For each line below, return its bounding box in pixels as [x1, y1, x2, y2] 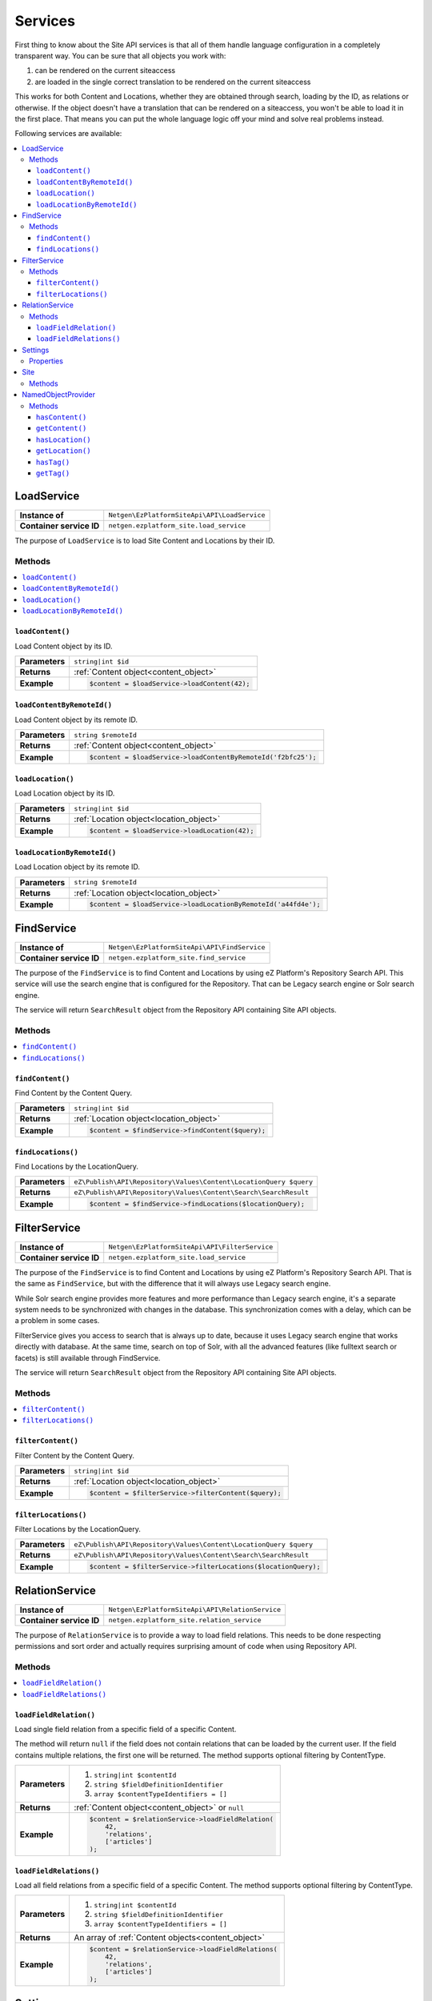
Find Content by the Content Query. [14, 1088, 132, 1097]
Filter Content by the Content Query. [14, 1450, 135, 1460]
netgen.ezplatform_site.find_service [108, 953, 246, 962]
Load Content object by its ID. [14, 641, 113, 651]
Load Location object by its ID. [14, 788, 115, 798]
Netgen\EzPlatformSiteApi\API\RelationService [108, 1606, 282, 1614]
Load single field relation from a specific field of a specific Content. [14, 1724, 237, 1734]
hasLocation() [36, 435, 91, 444]
